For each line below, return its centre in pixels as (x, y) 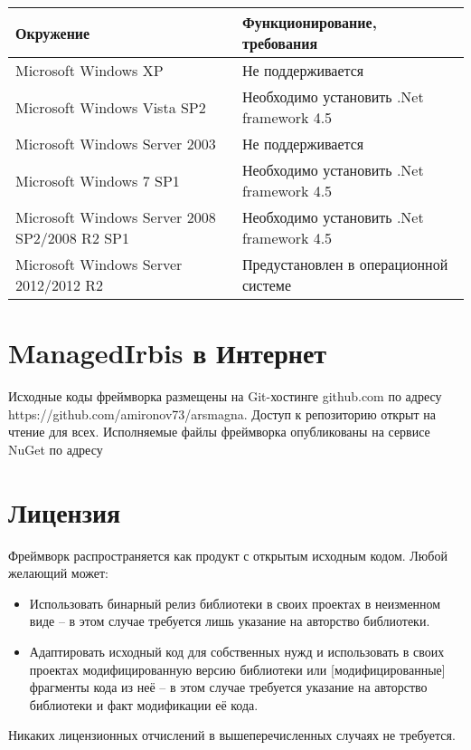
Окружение (53, 33)
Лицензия (65, 511)
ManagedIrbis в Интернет (168, 353)
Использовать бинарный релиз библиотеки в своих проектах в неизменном (235, 603)
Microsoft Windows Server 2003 (116, 144)
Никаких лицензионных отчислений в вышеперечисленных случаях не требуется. (232, 735)
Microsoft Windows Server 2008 (116, 217)
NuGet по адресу (56, 449)
